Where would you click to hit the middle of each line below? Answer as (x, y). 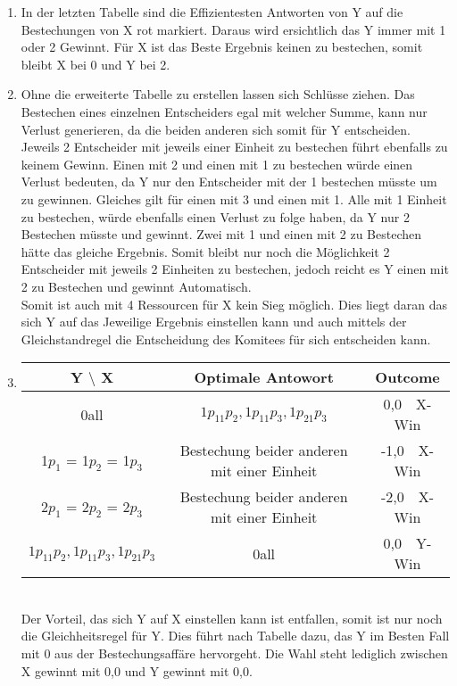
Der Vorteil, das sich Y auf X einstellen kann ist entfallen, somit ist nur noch (232, 618)
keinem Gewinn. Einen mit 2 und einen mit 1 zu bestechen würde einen (217, 164)
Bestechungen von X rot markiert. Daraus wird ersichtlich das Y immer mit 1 (233, 29)
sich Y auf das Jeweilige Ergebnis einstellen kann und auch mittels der (214, 322)
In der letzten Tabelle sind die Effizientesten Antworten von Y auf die (212, 12)
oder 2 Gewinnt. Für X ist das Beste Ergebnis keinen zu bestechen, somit (222, 47)
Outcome (407, 377)
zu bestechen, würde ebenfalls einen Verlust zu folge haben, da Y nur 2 (215, 216)
